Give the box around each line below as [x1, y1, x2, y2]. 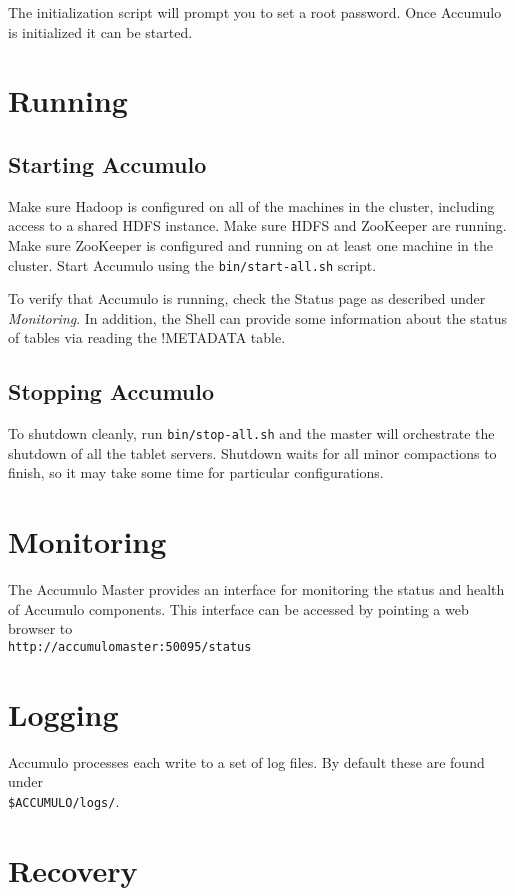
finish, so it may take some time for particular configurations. [8, 462, 384, 483]
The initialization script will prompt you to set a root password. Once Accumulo [8, 2, 502, 22]
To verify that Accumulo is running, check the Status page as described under [8, 288, 486, 309]
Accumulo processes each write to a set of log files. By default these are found [8, 751, 485, 772]
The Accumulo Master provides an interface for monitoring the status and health [8, 579, 505, 600]
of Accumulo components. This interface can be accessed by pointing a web [8, 598, 469, 619]
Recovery [8, 849, 138, 890]
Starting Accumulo [8, 148, 207, 179]
